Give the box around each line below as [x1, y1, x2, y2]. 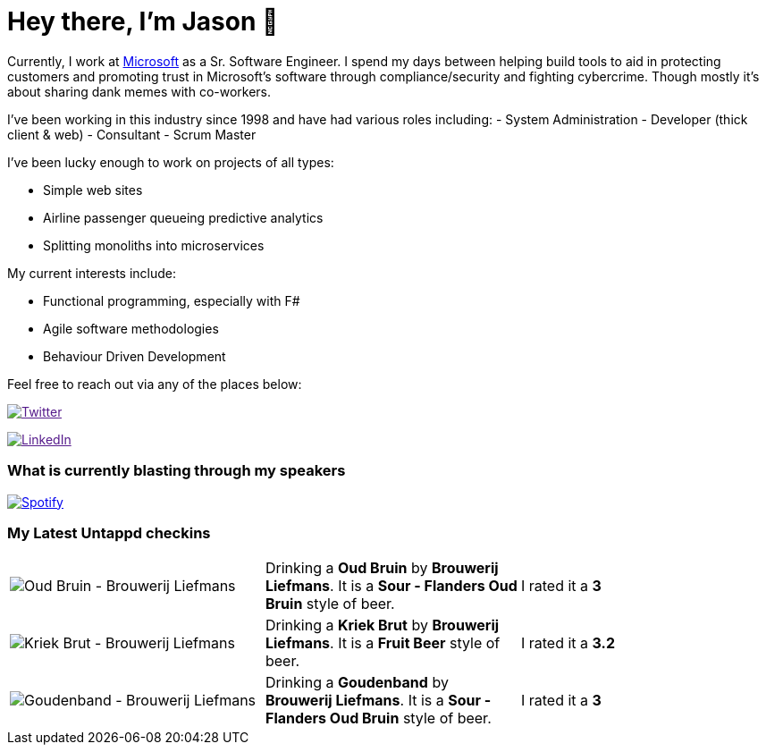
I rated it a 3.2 [520, 634, 615, 653]
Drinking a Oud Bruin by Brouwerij [265, 559, 499, 578]
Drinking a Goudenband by [265, 673, 449, 692]
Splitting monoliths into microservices [43, 237, 265, 253]
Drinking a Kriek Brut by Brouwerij [265, 616, 500, 635]
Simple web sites [43, 182, 143, 198]
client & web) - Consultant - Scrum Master [7, 126, 257, 142]
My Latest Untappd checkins [7, 523, 211, 542]
